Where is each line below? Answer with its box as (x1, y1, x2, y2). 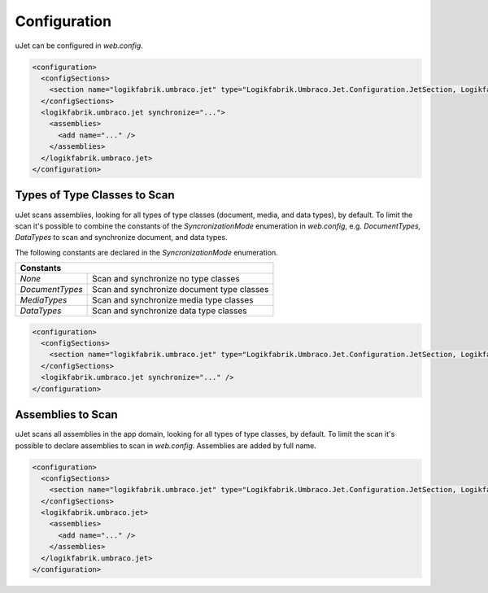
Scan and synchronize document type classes (92, 284, 269, 295)
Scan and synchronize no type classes (92, 273, 240, 285)
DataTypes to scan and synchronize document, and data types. (15, 233, 228, 242)
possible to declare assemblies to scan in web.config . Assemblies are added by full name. (15, 440, 316, 451)
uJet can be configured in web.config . (15, 41, 144, 50)
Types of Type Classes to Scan (15, 188, 175, 203)
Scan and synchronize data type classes (92, 305, 247, 316)
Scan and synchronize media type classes (92, 294, 254, 306)
